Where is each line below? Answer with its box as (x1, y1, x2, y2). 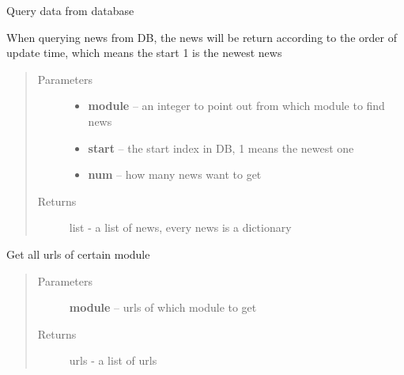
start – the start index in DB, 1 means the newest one (88, 139, 354, 156)
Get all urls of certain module (6, 245, 150, 262)
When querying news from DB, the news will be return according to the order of (6, 28, 397, 45)
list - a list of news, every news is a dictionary (69, 219, 292, 236)
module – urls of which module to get (69, 299, 257, 316)
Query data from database (6, 2, 134, 18)
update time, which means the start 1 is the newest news (6, 44, 282, 61)
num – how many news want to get (88, 166, 262, 183)
